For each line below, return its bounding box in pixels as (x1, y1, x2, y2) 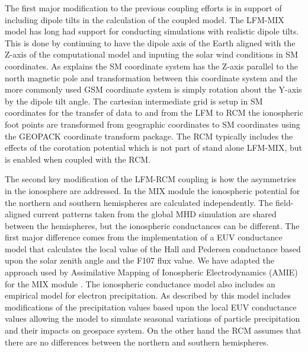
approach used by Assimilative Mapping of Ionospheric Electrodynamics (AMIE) (5, 266, 298, 278)
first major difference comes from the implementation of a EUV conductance (5, 231, 283, 243)
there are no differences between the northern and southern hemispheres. (5, 335, 269, 348)
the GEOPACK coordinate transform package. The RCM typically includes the (5, 129, 293, 142)
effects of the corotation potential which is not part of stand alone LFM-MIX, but (5, 141, 302, 154)
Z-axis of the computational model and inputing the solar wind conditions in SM (5, 48, 298, 61)
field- (275, 196, 294, 208)
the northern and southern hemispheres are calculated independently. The (5, 196, 273, 208)
